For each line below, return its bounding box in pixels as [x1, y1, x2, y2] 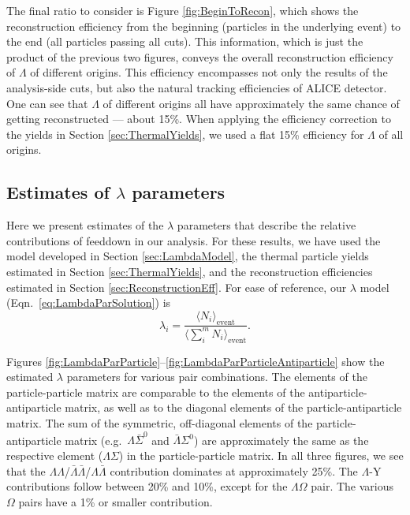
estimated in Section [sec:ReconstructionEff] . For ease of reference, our [6, 278, 347, 295]
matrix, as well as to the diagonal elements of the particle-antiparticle [65, 399, 402, 416]
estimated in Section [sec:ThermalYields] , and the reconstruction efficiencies [6, 263, 373, 279]
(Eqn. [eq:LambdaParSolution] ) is [6, 294, 171, 311]
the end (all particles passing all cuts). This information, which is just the [6, 33, 363, 50]
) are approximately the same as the [193, 431, 369, 448]
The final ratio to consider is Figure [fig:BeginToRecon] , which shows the [6, 2, 359, 18]
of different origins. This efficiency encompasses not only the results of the [30, 64, 388, 80]
